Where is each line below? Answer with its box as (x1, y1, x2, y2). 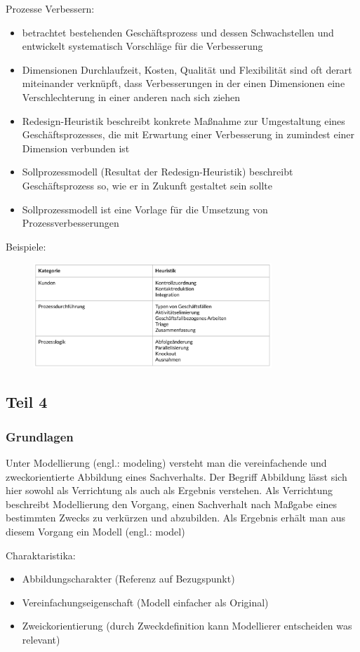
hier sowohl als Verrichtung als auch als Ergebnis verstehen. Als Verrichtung (6, 483, 333, 498)
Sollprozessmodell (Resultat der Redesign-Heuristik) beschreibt (22, 164, 293, 179)
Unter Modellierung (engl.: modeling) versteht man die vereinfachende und (6, 455, 327, 470)
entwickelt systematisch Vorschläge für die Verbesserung (22, 39, 263, 53)
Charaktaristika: (6, 547, 76, 562)
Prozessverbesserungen (22, 215, 119, 230)
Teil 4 (6, 391, 48, 413)
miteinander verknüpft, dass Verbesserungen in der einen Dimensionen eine (22, 76, 345, 91)
